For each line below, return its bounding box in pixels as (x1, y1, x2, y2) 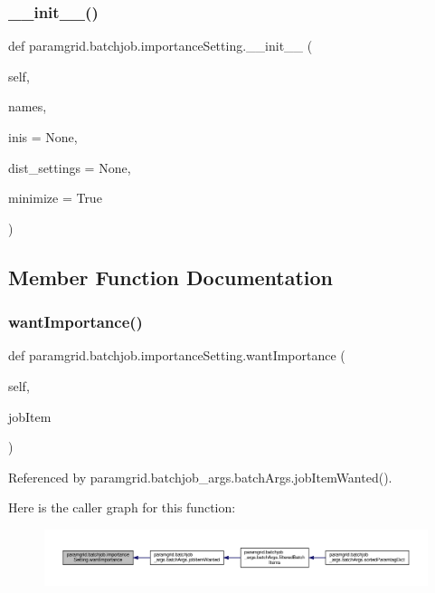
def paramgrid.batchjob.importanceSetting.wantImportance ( (8, 346, 345, 365)
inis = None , (8, 128, 78, 146)
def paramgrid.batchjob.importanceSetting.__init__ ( (8, 36, 313, 55)
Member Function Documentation (8, 263, 334, 291)
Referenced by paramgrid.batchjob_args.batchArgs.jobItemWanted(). (8, 467, 392, 486)
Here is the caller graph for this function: (8, 498, 236, 517)
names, (8, 97, 47, 116)
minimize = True (8, 188, 102, 207)
